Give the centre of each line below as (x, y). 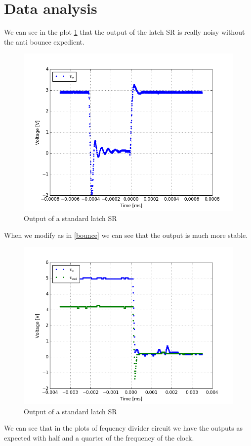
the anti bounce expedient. (44, 41)
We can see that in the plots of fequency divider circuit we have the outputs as (123, 428)
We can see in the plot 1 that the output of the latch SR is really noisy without (125, 32)
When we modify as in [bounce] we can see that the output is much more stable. (126, 235)
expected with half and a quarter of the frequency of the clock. (99, 437)
